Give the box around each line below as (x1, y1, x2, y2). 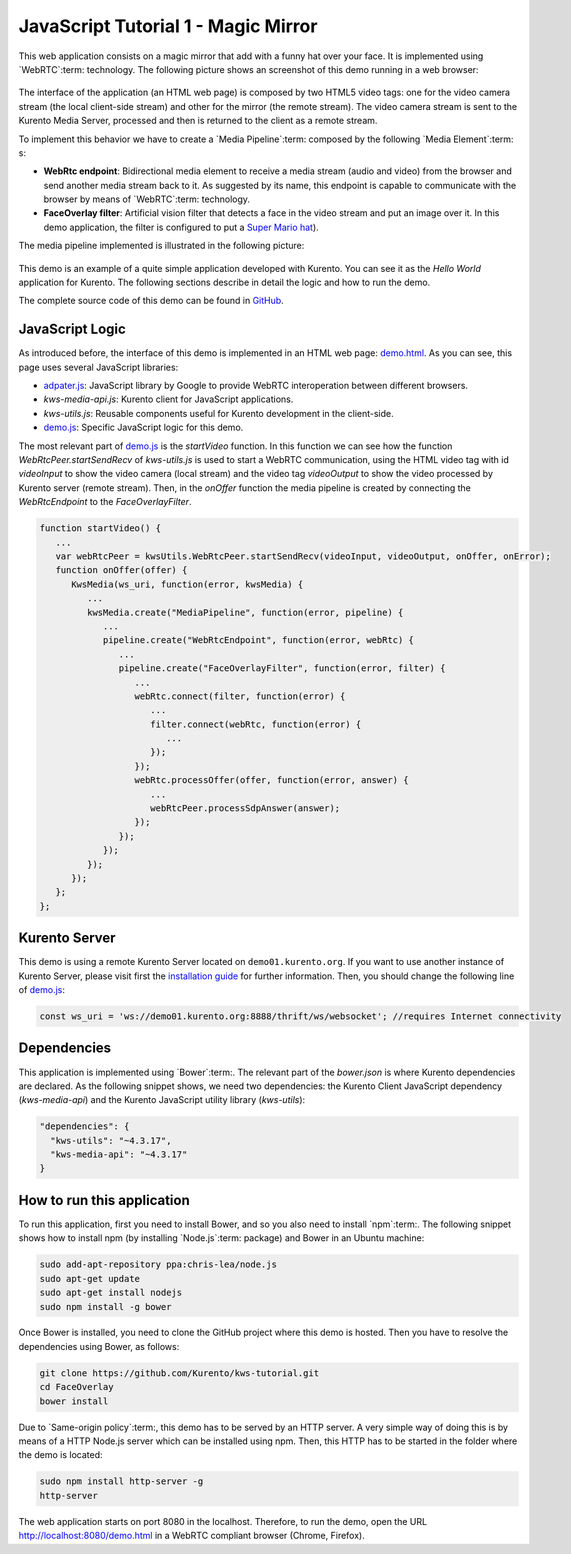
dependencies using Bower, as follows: (18, 1340, 180, 1352)
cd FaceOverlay (39, 1381, 114, 1393)
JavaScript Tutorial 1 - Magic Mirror (18, 15, 318, 37)
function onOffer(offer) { (55, 565, 188, 576)
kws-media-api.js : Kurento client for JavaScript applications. (43, 393, 294, 405)
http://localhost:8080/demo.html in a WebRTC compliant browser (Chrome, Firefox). (18, 1530, 365, 1542)
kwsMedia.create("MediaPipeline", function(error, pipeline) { (86, 606, 404, 618)
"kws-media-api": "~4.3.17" (50, 1149, 188, 1160)
